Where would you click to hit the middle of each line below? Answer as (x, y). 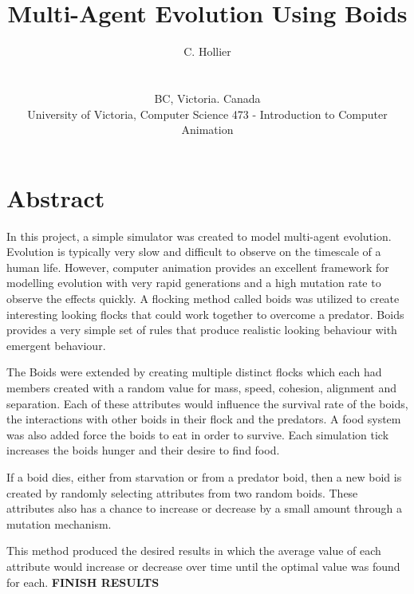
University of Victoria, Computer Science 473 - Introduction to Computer (207, 114)
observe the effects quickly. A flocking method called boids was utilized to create (203, 298)
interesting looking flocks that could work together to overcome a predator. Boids (205, 314)
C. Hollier (207, 51)
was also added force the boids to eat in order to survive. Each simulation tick (198, 434)
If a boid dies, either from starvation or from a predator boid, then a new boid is (204, 476)
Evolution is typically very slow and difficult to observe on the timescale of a (194, 252)
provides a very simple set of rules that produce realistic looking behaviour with (202, 330)
